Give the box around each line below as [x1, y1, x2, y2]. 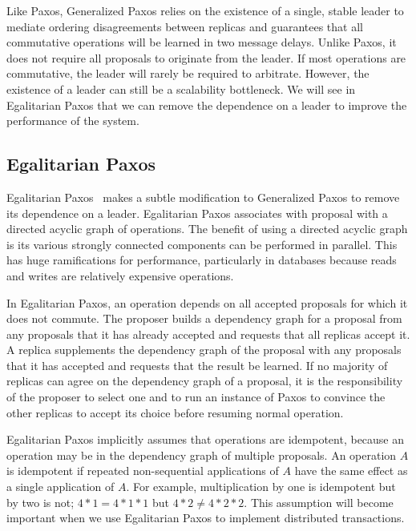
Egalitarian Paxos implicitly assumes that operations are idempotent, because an [6, 431, 405, 448]
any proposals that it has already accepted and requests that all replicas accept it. [6, 325, 410, 342]
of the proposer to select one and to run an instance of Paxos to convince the [6, 388, 386, 405]
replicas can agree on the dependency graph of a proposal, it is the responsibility [6, 372, 403, 389]
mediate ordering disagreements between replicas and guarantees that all [6, 18, 363, 34]
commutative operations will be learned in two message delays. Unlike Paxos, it [6, 34, 397, 50]
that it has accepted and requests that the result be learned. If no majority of [6, 356, 388, 373]
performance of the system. [6, 112, 139, 129]
